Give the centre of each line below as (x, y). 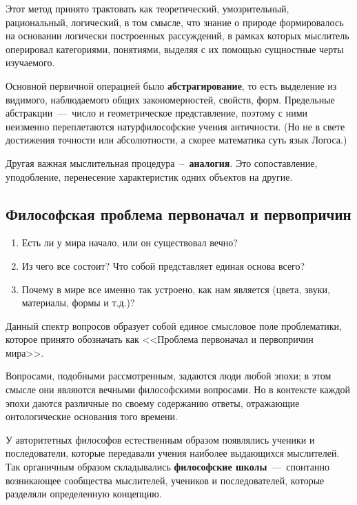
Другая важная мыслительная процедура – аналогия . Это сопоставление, (162, 162)
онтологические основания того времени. (92, 416)
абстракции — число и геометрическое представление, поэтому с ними (157, 113)
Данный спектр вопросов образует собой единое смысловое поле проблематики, (174, 325)
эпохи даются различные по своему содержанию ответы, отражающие (153, 403)
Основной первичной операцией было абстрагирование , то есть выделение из (171, 85)
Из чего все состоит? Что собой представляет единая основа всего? (163, 265)
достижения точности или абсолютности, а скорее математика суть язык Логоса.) (176, 140)
